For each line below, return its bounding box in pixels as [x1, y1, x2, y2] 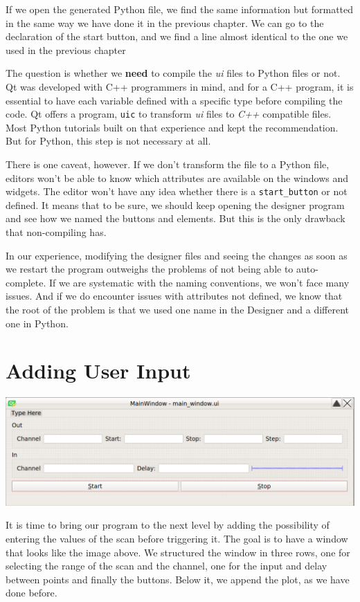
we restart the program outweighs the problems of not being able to [6, 262, 294, 276]
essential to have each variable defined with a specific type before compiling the [6, 93, 343, 107]
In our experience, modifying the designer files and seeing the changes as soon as [6, 248, 348, 262]
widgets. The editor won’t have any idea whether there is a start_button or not [6, 184, 348, 199]
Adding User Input [6, 356, 191, 385]
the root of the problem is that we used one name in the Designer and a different [6, 302, 349, 316]
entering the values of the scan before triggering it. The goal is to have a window [6, 531, 348, 546]
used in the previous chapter [6, 42, 126, 57]
